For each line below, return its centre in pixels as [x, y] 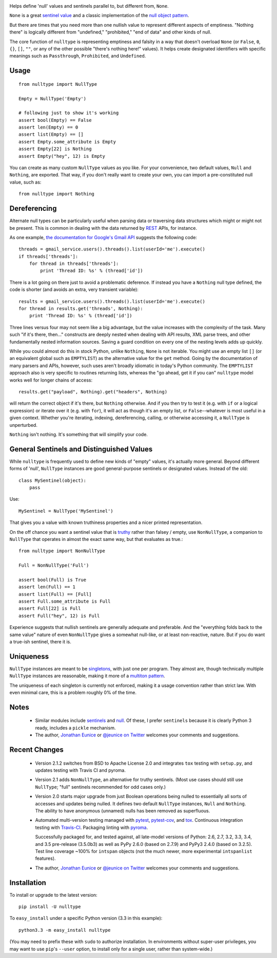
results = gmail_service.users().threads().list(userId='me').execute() [112, 301]
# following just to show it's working [69, 113]
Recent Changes [37, 750]
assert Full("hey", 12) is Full [59, 616]
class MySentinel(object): [53, 480]
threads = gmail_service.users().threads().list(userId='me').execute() [112, 249]
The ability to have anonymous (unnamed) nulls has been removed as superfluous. [123, 811]
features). [45, 858]
